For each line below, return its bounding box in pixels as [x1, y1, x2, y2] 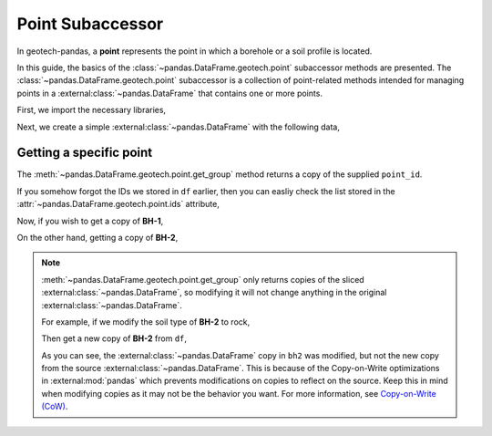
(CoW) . [41, 401, 68, 412]
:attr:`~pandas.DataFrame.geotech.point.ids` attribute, [16, 199, 220, 210]
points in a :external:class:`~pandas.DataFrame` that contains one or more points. [16, 88, 323, 99]
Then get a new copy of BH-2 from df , [41, 333, 187, 344]
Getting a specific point [16, 145, 153, 161]
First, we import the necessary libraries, [16, 105, 167, 116]
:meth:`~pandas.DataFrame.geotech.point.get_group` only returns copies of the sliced [41, 274, 364, 285]
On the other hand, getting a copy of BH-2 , [16, 232, 179, 243]
